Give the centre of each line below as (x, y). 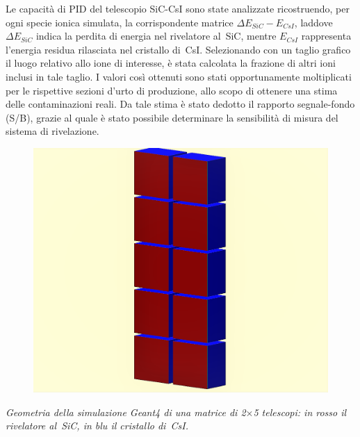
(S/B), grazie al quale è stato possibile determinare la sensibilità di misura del (172, 117)
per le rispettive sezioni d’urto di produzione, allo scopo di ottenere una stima (172, 90)
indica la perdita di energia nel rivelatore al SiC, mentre (156, 36)
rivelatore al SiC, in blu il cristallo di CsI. (97, 426)
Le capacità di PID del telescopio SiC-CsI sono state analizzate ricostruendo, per (178, 8)
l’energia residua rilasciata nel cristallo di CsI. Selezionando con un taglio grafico (178, 49)
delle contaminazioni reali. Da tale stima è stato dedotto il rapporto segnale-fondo (180, 104)
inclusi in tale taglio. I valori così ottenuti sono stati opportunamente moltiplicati (179, 76)
